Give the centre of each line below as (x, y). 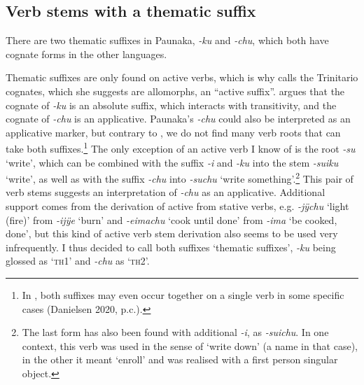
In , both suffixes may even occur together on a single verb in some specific (183, 295)
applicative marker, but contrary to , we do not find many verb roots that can (173, 132)
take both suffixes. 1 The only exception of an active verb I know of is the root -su (181, 148)
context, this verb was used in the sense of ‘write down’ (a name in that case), (190, 345)
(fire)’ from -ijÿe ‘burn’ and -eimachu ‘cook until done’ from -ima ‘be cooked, (171, 219)
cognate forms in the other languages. (86, 54)
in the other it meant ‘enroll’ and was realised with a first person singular (180, 359)
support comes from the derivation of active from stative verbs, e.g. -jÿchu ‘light (177, 206)
